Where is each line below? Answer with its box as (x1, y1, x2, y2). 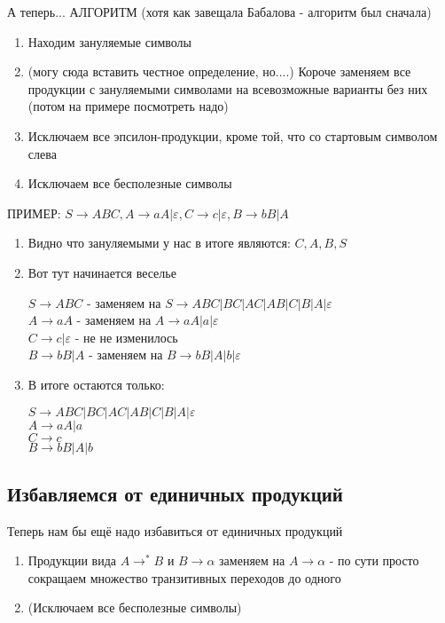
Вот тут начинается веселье (27, 263, 176, 281)
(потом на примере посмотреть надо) (27, 97, 229, 115)
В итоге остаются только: (27, 375, 165, 393)
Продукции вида (27, 551, 117, 570)
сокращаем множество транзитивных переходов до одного (27, 568, 341, 587)
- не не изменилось (74, 327, 178, 346)
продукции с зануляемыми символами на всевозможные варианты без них (27, 79, 428, 98)
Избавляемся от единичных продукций (7, 479, 343, 507)
